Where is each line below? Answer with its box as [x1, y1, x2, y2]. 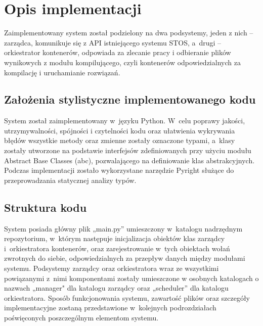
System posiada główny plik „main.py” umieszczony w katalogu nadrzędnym [4, 223, 243, 234]
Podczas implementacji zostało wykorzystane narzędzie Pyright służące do [4, 165, 234, 175]
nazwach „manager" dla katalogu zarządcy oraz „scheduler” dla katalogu [4, 283, 229, 293]
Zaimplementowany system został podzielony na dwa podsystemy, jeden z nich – [4, 27, 253, 38]
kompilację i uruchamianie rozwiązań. [4, 67, 120, 77]
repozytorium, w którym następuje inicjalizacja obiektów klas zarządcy [4, 233, 225, 244]
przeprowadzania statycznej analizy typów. [4, 174, 137, 185]
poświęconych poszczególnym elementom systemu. [4, 312, 159, 322]
